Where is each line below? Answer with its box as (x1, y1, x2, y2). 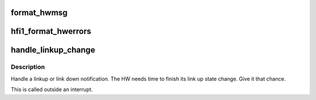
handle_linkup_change (11, 45, 95, 55)
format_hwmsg (11, 8, 68, 18)
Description (11, 63, 45, 71)
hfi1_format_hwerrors (11, 26, 92, 36)
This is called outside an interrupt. (11, 86, 93, 93)
